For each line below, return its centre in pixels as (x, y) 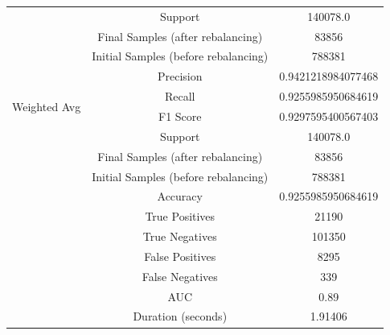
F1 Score (180, 116)
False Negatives (180, 276)
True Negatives (180, 236)
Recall (180, 96)
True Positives (180, 216)
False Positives (180, 256)
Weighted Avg (47, 106)
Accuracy (180, 196)
